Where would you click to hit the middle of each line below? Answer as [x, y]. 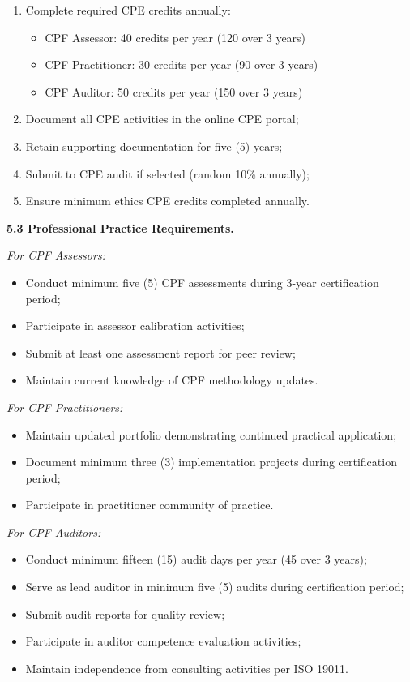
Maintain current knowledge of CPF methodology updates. [172, 380]
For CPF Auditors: [54, 532]
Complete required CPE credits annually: [128, 10]
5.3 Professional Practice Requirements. [120, 227]
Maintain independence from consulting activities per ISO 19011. [187, 668]
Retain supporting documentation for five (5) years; [154, 146]
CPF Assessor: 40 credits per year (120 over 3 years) [175, 37]
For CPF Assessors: [56, 255]
